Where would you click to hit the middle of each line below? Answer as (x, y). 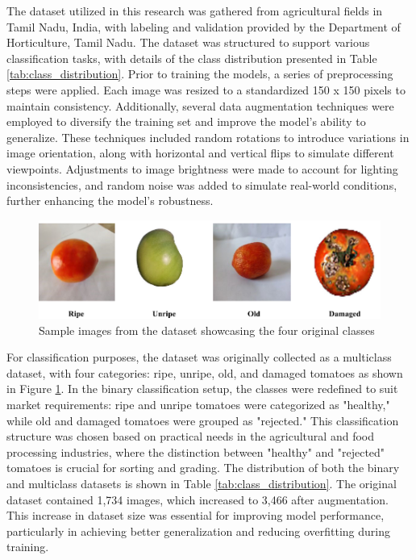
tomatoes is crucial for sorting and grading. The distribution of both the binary (203, 468)
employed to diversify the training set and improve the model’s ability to (186, 121)
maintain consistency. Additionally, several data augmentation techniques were (200, 105)
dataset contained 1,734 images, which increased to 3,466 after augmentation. (198, 499)
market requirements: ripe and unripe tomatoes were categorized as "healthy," (198, 404)
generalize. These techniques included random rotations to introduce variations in (208, 137)
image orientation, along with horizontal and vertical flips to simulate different (200, 153)
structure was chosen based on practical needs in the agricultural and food (190, 436)
